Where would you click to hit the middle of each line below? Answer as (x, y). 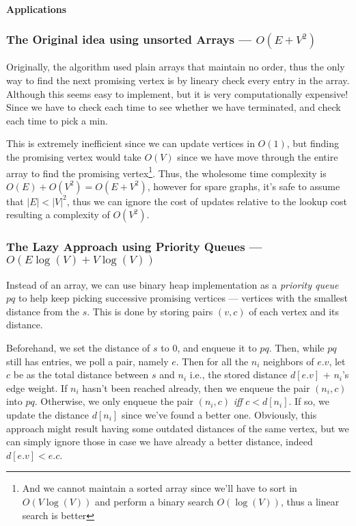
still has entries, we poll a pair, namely (87, 361)
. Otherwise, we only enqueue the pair (114, 401)
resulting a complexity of (58, 214)
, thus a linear (310, 501)
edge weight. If (37, 387)
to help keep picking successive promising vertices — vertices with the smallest (183, 298)
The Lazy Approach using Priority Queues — (134, 247)
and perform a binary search (154, 501)
